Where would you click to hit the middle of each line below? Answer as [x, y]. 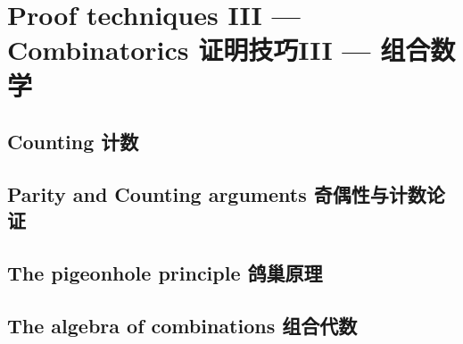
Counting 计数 [73, 142]
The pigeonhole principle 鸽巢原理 [165, 273]
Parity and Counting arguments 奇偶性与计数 [217, 193]
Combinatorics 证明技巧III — [189, 50]
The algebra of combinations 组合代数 [182, 325]
